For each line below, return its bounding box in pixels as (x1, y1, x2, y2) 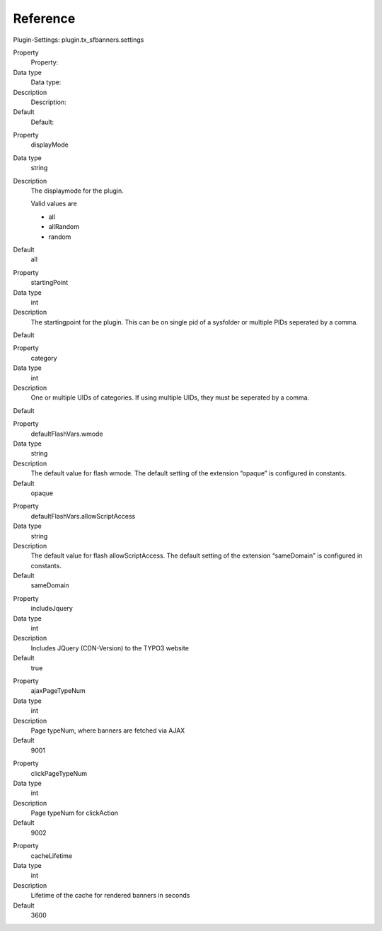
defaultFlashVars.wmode (30, 429, 103, 438)
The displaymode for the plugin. (30, 186, 124, 195)
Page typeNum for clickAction (30, 808, 119, 818)
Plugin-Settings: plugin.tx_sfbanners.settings (13, 35, 144, 44)
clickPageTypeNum (30, 769, 88, 777)
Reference (13, 11, 76, 26)
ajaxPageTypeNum (30, 687, 86, 695)
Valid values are (30, 199, 77, 208)
